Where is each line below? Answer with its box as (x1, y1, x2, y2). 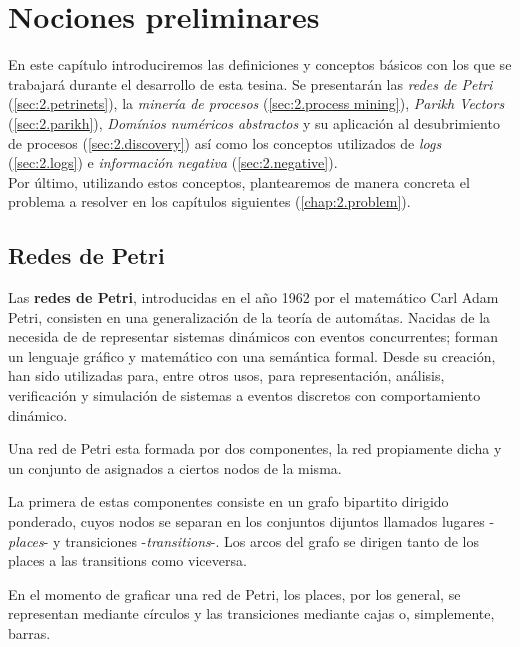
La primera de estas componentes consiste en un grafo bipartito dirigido (8, 491, 449, 512)
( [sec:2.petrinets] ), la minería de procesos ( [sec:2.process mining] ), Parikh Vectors (8, 93, 505, 114)
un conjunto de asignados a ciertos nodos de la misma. (8, 457, 342, 478)
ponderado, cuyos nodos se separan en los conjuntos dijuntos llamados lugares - (8, 511, 495, 532)
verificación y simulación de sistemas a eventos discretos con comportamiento (8, 385, 481, 406)
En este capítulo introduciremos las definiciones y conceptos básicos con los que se (8, 54, 512, 75)
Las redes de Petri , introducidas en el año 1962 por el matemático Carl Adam (8, 287, 499, 308)
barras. (8, 622, 51, 643)
